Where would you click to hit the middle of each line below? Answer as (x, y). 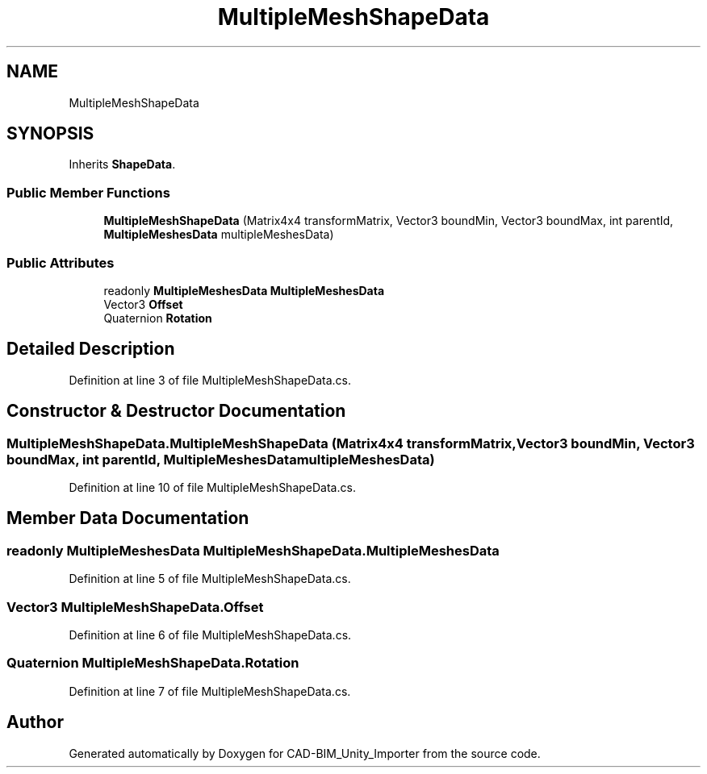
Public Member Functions (88, 192)
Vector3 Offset (143, 304)
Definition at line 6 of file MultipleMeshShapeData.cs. (210, 635)
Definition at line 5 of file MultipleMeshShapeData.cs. (210, 579)
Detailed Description (91, 349)
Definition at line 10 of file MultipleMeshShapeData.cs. (212, 487)
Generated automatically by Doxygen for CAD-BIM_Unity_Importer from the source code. (305, 753)
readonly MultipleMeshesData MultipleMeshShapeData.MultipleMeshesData (253, 550)
